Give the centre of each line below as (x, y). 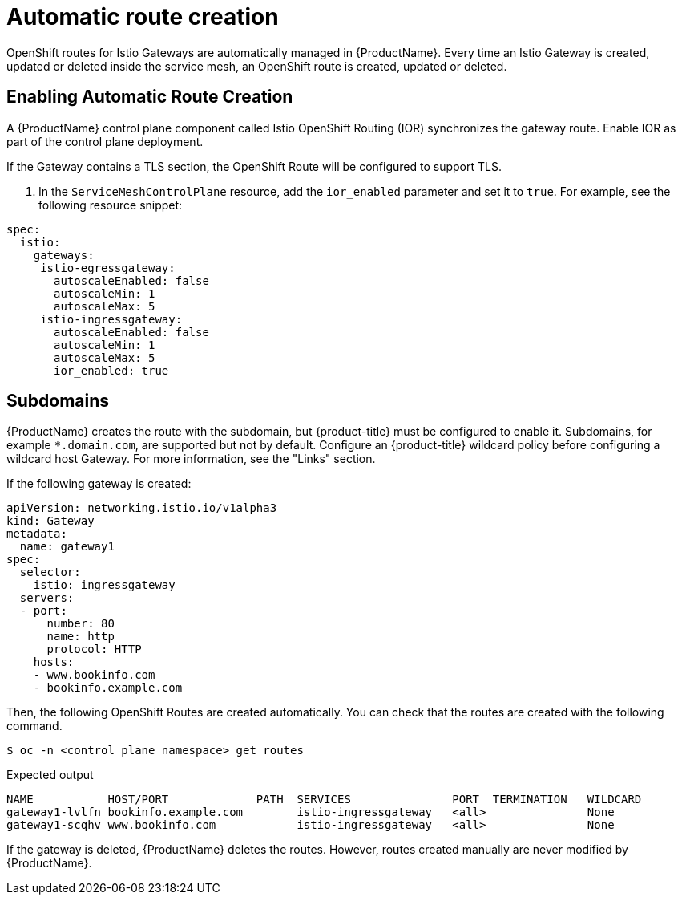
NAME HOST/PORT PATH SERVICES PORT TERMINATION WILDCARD (324, 800)
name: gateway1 (67, 547)
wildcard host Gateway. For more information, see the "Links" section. (191, 459)
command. (34, 726)
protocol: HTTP (94, 649)
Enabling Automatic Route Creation (150, 97)
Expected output (50, 775)
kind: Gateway (50, 521)
